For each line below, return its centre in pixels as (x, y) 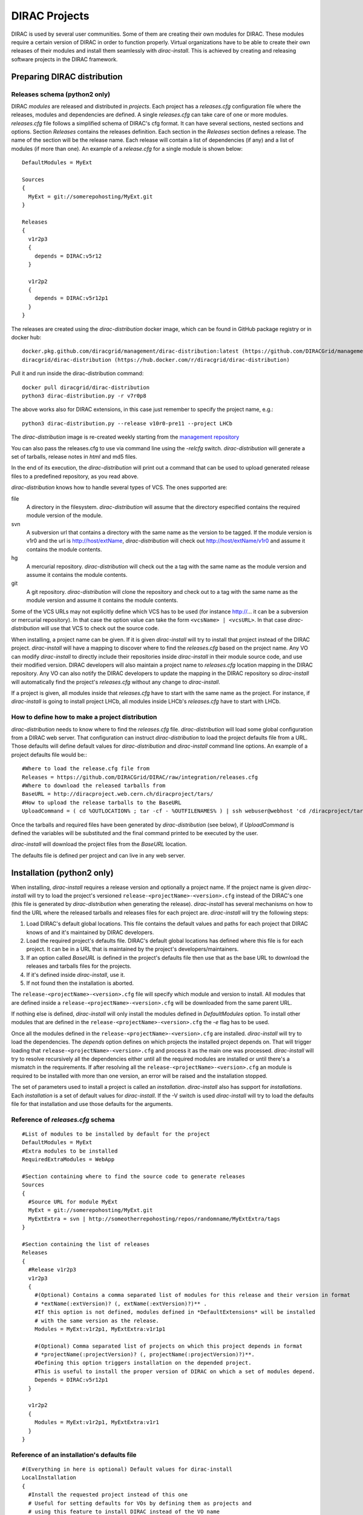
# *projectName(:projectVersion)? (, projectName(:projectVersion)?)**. (145, 1355)
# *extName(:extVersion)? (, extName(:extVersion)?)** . (120, 1304)
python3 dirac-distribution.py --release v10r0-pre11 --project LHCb (127, 423)
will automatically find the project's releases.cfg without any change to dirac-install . (116, 682)
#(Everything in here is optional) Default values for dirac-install (127, 1469)
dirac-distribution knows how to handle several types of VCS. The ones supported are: (119, 487)
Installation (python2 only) (63, 873)
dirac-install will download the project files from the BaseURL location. (99, 844)
